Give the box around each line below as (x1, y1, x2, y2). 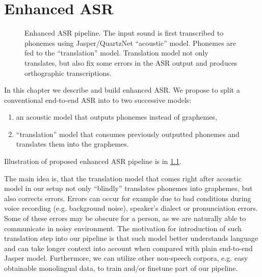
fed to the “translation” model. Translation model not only (24, 47, 208, 58)
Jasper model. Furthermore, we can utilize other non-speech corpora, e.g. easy (4, 253, 248, 263)
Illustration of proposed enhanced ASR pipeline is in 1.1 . (4, 156, 181, 167)
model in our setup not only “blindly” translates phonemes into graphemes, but (4, 183, 253, 193)
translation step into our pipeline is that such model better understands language (4, 233, 258, 243)
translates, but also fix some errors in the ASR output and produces (24, 57, 238, 68)
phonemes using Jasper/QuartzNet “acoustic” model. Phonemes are (24, 37, 237, 48)
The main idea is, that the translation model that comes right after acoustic (4, 173, 242, 183)
